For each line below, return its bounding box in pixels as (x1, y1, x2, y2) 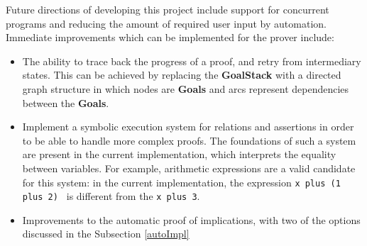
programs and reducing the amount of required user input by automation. (6, 16, 327, 30)
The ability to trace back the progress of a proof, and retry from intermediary (22, 53, 361, 68)
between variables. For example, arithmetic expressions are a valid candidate (22, 160, 356, 175)
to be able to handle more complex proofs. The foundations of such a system (22, 133, 356, 147)
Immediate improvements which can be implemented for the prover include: (6, 30, 334, 45)
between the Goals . (22, 95, 109, 110)
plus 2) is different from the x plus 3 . (22, 189, 200, 203)
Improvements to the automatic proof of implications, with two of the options (22, 212, 361, 227)
